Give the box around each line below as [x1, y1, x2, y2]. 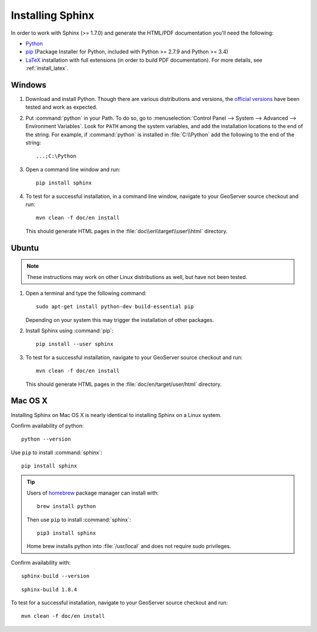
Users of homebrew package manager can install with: [26, 489, 159, 496]
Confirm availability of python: [11, 422, 84, 429]
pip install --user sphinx [36, 341, 114, 348]
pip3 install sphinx [37, 530, 96, 537]
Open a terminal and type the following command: [25, 290, 147, 297]
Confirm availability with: [11, 559, 71, 566]
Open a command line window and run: [25, 166, 120, 173]
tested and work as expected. [25, 103, 98, 111]
